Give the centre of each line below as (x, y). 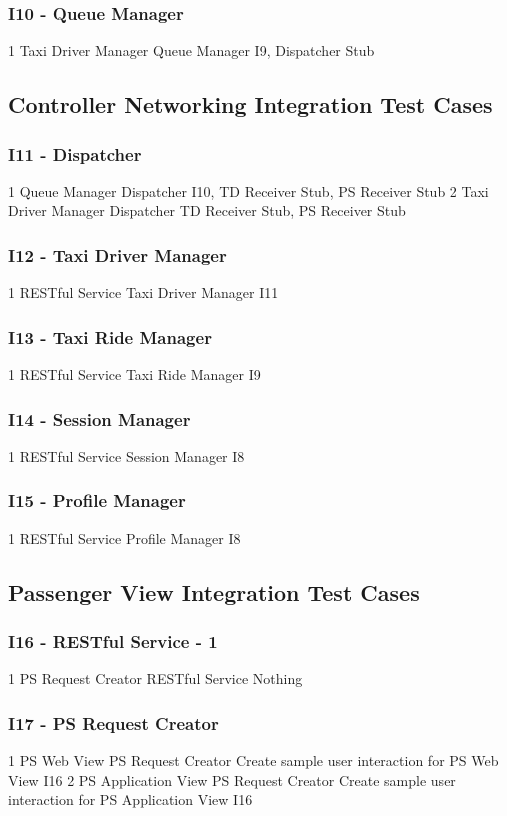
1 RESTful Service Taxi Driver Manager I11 (143, 292)
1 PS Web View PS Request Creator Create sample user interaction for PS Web (253, 760)
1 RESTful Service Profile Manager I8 (124, 537)
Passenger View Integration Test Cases (214, 591)
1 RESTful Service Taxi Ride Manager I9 (134, 374)
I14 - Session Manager (99, 418)
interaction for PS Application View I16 (130, 799)
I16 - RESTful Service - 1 (113, 640)
